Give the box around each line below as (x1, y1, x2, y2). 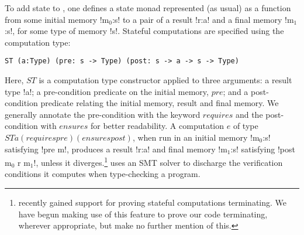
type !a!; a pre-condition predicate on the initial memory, (5, 85, 209, 97)
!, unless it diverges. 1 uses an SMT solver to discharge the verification (33, 155, 283, 168)
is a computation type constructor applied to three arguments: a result (39, 74, 292, 86)
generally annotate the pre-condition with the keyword (5, 108, 201, 120)
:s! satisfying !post (230, 142, 295, 155)
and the (235, 108, 263, 120)
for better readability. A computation (90, 120, 224, 132)
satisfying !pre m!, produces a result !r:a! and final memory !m (5, 142, 227, 155)
